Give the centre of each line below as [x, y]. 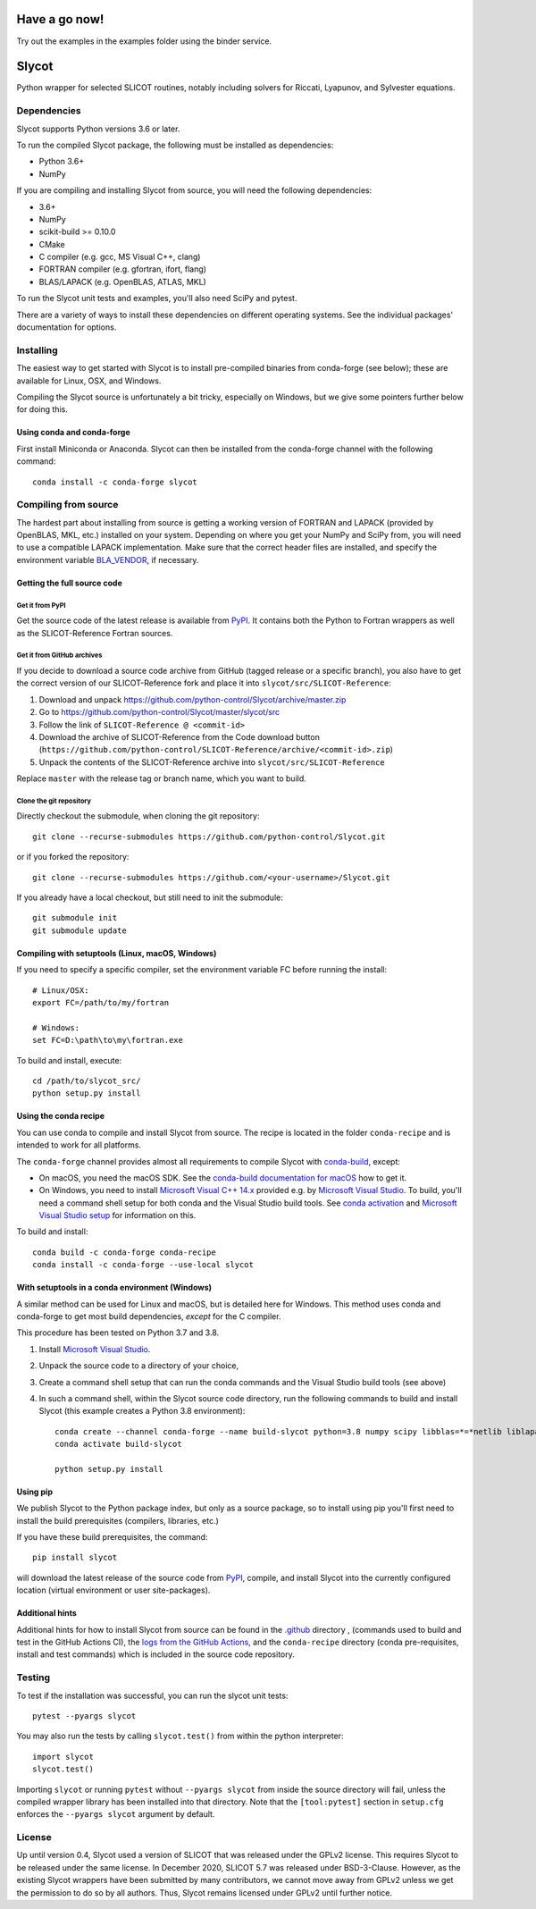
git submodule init [75, 918]
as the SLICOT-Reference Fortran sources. [95, 633]
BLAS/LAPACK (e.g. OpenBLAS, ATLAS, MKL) [123, 282]
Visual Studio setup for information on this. [117, 1215]
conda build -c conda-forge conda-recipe [124, 1252]
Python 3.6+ [62, 162]
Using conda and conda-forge [73, 433]
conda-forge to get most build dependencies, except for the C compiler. [149, 1316]
